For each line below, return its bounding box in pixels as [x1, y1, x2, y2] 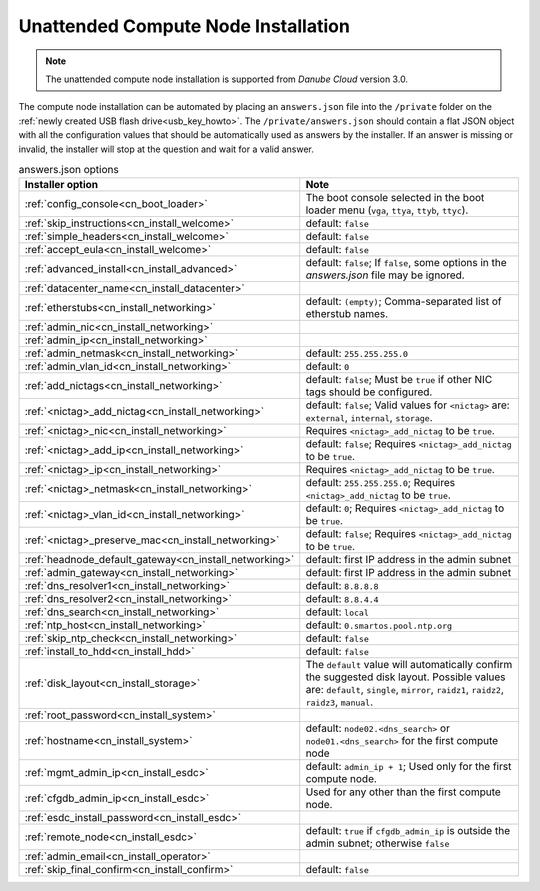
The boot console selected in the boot [305, 191, 485, 205]
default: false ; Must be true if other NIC [305, 373, 493, 387]
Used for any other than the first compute [305, 785, 502, 799]
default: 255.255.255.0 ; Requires [305, 476, 455, 490]
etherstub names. [305, 307, 389, 321]
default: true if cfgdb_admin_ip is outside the [305, 824, 510, 838]
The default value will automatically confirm [305, 658, 513, 672]
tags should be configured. [305, 385, 433, 399]
